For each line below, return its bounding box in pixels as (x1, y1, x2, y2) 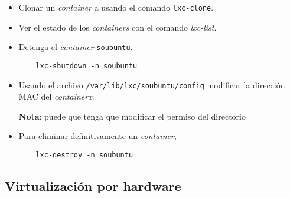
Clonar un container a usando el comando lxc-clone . (18, 1, 214, 13)
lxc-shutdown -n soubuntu (35, 61, 138, 70)
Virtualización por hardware (5, 177, 181, 195)
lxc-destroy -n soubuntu (35, 151, 133, 159)
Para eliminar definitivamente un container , (18, 130, 177, 142)
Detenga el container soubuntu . (18, 41, 133, 53)
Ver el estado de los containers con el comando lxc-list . (18, 21, 217, 33)
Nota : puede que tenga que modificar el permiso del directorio (18, 110, 246, 122)
